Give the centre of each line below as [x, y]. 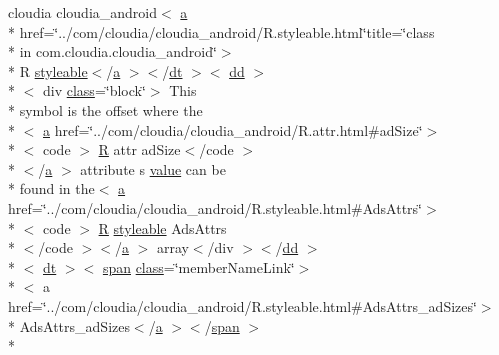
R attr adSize [139, 149]
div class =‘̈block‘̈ [94, 90]
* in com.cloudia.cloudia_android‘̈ [112, 51]
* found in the [51, 188]
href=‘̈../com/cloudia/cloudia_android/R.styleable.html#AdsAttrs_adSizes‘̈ [242, 305]
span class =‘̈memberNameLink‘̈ [198, 266]
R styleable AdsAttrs [162, 227]
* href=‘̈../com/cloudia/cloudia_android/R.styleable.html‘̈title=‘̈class [221, 31]
